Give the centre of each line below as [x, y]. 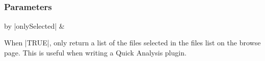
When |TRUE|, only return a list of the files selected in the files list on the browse [132, 43]
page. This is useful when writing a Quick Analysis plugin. [95, 52]
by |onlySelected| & [34, 25]
